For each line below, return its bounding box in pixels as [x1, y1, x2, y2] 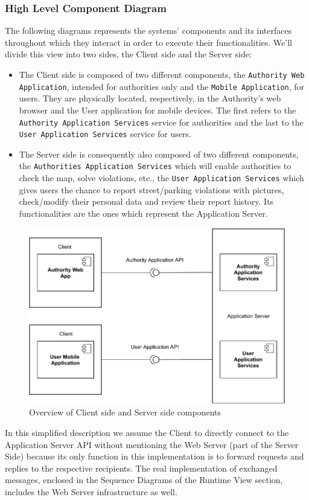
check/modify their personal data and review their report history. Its [19, 195, 274, 208]
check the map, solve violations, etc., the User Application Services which [19, 171, 304, 184]
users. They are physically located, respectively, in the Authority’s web [19, 92, 281, 104]
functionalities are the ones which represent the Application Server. [19, 207, 268, 219]
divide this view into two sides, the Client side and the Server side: [5, 48, 252, 60]
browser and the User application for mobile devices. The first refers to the [19, 103, 296, 116]
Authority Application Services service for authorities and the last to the [19, 115, 304, 128]
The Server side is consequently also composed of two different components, [19, 147, 299, 160]
